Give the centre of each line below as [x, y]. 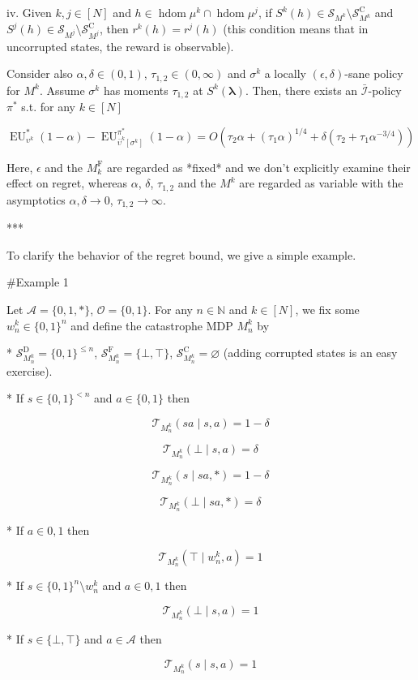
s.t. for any [48, 107]
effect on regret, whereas [67, 183]
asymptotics [36, 199]
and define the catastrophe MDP [152, 325]
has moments [136, 90]
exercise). [30, 370]
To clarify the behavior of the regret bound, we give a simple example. [181, 254]
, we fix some [327, 309]
